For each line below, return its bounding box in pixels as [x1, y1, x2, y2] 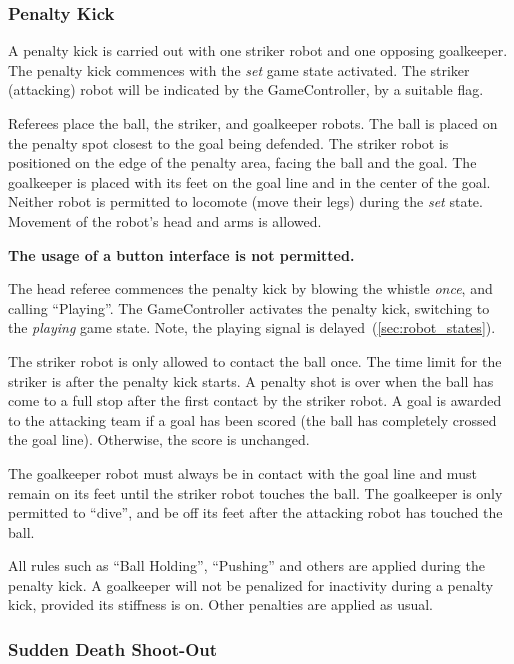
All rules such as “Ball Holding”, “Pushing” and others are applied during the [8, 555, 485, 576]
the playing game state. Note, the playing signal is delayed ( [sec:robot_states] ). [8, 317, 496, 338]
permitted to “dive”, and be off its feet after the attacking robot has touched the [8, 502, 503, 523]
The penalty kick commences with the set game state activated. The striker [8, 59, 470, 80]
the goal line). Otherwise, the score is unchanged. [8, 429, 310, 450]
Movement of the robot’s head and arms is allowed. [8, 210, 322, 231]
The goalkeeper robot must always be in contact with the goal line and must [8, 462, 477, 483]
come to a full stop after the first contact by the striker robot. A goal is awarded [8, 390, 502, 411]
